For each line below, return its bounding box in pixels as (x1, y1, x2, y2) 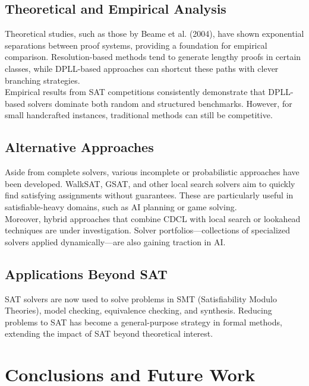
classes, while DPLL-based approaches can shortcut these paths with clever (5, 62, 279, 74)
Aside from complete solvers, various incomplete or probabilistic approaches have (5, 166, 299, 178)
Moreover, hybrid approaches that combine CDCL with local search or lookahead (5, 212, 301, 224)
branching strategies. (5, 74, 80, 86)
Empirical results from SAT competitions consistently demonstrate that (5, 86, 266, 98)
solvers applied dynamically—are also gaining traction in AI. (5, 235, 226, 248)
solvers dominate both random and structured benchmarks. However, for (27, 97, 292, 109)
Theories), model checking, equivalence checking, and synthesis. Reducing (5, 304, 272, 317)
